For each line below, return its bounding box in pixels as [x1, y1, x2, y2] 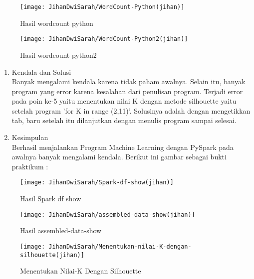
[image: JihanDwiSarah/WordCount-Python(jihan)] [20, 3, 185, 10]
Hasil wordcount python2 [20, 49, 97, 60]
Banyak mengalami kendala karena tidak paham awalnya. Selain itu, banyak [11, 76, 246, 87]
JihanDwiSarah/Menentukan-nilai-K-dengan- [48, 243, 192, 250]
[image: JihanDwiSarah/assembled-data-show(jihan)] [20, 211, 195, 218]
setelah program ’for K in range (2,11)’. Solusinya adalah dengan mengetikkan [11, 105, 251, 116]
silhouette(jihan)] [20, 251, 84, 259]
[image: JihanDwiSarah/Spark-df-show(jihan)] [20, 179, 174, 186]
